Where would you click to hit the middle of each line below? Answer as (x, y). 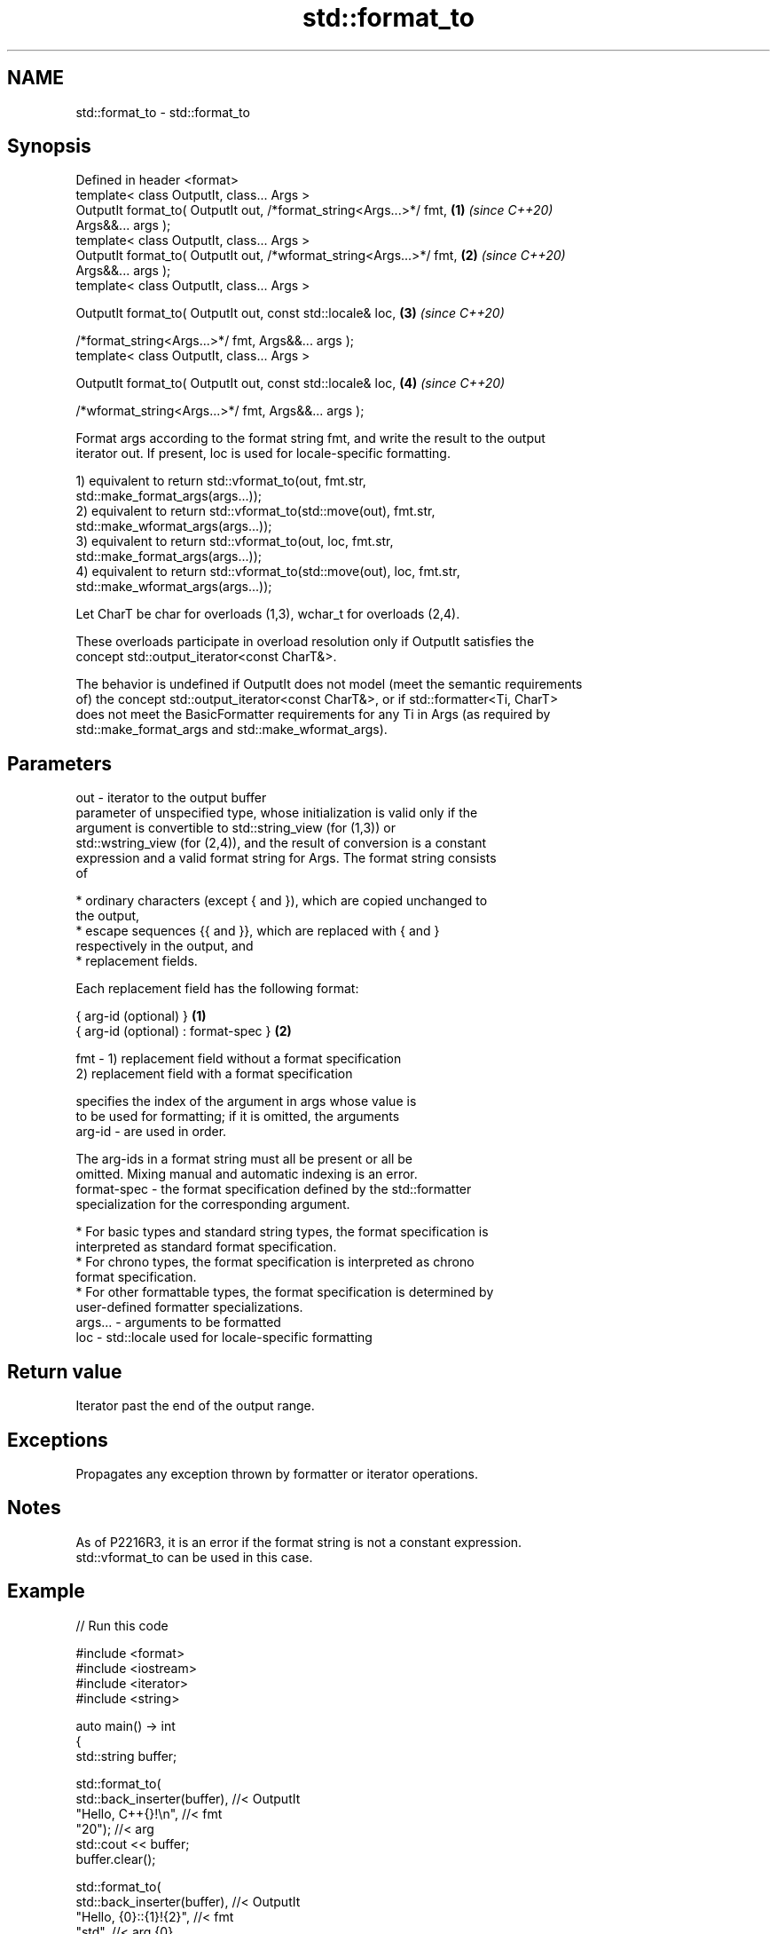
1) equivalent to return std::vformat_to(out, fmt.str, (221, 481)
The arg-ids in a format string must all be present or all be (244, 1159)
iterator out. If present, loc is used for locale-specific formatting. (263, 454)
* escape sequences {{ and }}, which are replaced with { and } (258, 931)
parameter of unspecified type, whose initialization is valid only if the (277, 813)
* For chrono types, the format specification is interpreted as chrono (275, 1262)
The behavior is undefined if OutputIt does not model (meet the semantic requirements (329, 684)
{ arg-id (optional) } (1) (141, 1016)
